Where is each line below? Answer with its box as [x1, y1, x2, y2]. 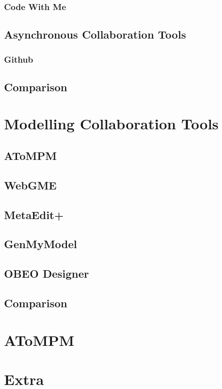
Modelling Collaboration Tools [4, 113, 219, 134]
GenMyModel [4, 236, 77, 252]
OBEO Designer [4, 266, 89, 281]
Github [4, 53, 33, 65]
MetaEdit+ [4, 207, 64, 222]
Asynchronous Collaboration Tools [4, 27, 186, 42]
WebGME [4, 177, 57, 192]
